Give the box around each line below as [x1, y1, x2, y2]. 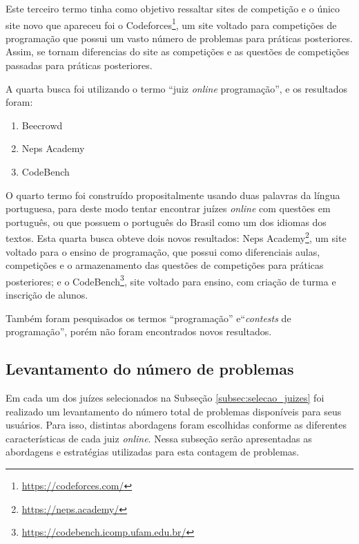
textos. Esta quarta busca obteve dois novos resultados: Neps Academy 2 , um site [6, 229, 347, 245]
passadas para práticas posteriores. [6, 58, 153, 73]
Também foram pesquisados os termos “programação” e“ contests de [6, 310, 291, 325]
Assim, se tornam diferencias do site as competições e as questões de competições [6, 44, 349, 59]
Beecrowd [21, 118, 63, 132]
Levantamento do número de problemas [6, 358, 294, 379]
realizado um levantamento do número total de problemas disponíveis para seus [6, 404, 342, 418]
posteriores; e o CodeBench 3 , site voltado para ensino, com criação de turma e [6, 272, 336, 288]
